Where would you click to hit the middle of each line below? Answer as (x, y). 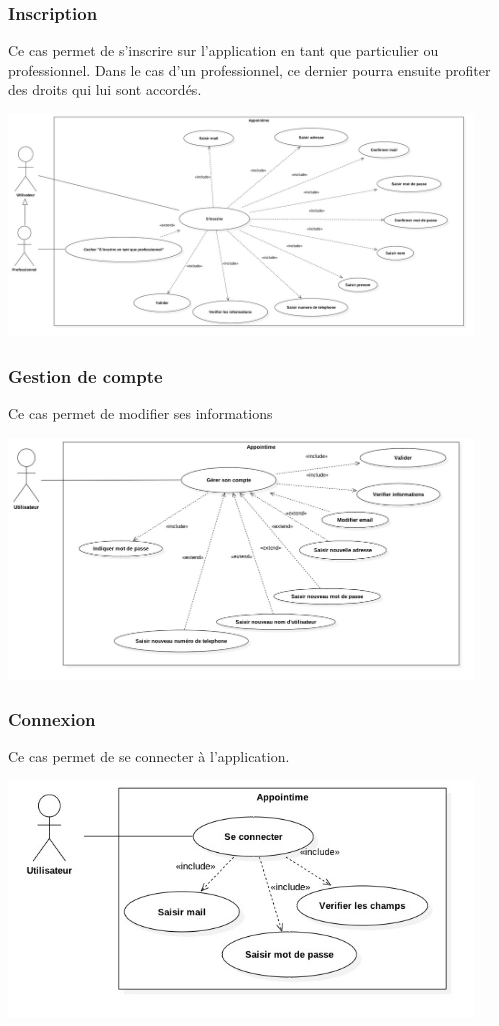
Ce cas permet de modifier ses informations (140, 413)
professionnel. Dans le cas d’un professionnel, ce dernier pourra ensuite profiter (249, 69)
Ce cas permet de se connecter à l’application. (149, 756)
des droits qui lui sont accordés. (105, 89)
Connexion (52, 719)
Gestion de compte (85, 375)
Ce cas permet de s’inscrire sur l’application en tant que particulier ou (223, 50)
